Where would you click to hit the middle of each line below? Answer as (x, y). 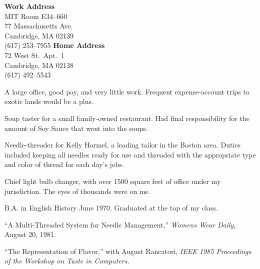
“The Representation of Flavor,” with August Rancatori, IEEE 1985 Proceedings (128, 251)
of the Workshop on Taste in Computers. (67, 261)
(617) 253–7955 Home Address (55, 45)
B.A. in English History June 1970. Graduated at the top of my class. (111, 208)
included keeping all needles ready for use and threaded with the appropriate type (130, 154)
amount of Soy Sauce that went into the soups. (76, 128)
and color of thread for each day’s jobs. (64, 164)
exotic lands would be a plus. (49, 101)
